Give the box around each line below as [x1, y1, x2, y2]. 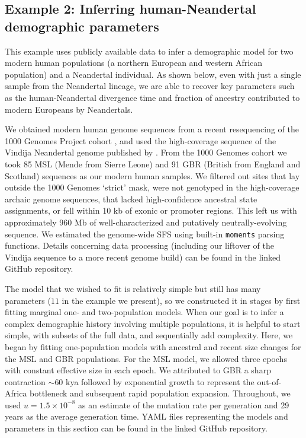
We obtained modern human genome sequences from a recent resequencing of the [5, 123, 299, 135]
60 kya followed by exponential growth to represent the [54, 375, 255, 388]
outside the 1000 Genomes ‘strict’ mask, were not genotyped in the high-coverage [5, 181, 299, 193]
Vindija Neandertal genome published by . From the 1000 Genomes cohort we [5, 146, 287, 158]
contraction [5, 375, 46, 388]
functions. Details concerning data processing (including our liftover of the [5, 239, 274, 252]
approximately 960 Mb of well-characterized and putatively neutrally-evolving [5, 215, 287, 228]
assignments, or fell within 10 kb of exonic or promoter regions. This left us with [5, 204, 297, 217]
